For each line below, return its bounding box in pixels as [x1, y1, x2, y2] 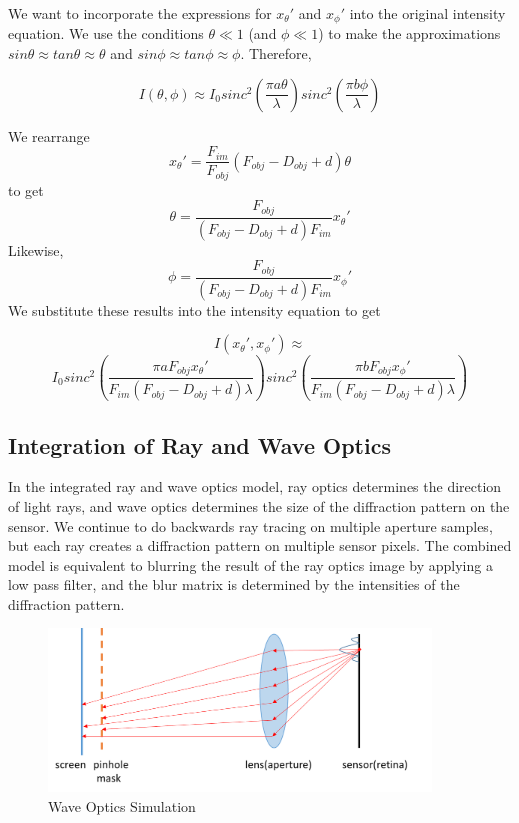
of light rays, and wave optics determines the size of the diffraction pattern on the [8, 495, 510, 516]
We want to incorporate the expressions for [8, 3, 272, 23]
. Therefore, [240, 43, 312, 64]
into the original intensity [349, 3, 506, 23]
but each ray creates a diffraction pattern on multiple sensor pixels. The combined [8, 535, 512, 556]
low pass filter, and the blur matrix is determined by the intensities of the [8, 574, 460, 595]
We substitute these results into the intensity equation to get [8, 299, 381, 320]
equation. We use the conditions [8, 23, 204, 44]
